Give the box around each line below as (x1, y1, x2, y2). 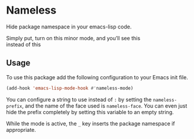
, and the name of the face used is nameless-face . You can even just (21, 102, 187, 109)
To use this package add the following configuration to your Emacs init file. (6, 73, 188, 80)
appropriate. (6, 126, 37, 133)
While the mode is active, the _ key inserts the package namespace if (6, 119, 176, 127)
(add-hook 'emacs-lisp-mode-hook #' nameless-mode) (6, 85, 134, 91)
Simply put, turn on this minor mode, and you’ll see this (6, 34, 141, 41)
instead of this (6, 41, 41, 48)
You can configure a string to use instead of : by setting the (6, 96, 152, 103)
